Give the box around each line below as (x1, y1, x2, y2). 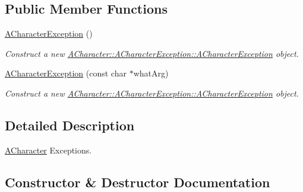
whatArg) (133, 67, 169, 79)
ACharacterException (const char (5, 67, 127, 79)
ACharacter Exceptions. (5, 143, 92, 156)
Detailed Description (5, 116, 135, 134)
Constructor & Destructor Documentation (5, 172, 270, 191)
